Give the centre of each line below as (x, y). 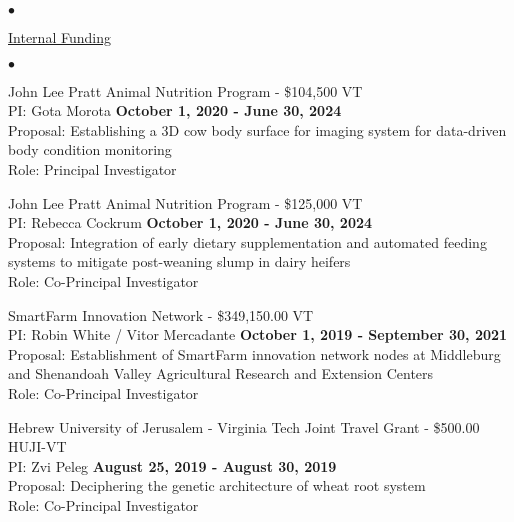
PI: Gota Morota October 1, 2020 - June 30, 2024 (175, 110)
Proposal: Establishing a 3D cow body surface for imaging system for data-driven (257, 129)
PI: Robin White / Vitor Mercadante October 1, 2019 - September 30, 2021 (258, 334)
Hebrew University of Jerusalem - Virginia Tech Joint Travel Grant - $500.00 (244, 426)
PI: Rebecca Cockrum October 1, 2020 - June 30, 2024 (190, 222)
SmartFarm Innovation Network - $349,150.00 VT (161, 314)
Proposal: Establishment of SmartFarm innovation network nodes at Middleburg (254, 353)
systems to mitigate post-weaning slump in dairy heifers (179, 261)
